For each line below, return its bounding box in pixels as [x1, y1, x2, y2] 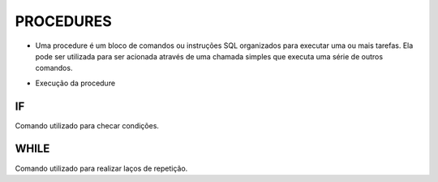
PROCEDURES [15, 12, 113, 30]
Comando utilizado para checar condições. [15, 120, 160, 130]
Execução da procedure [35, 78, 116, 88]
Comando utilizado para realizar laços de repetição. [15, 163, 188, 173]
